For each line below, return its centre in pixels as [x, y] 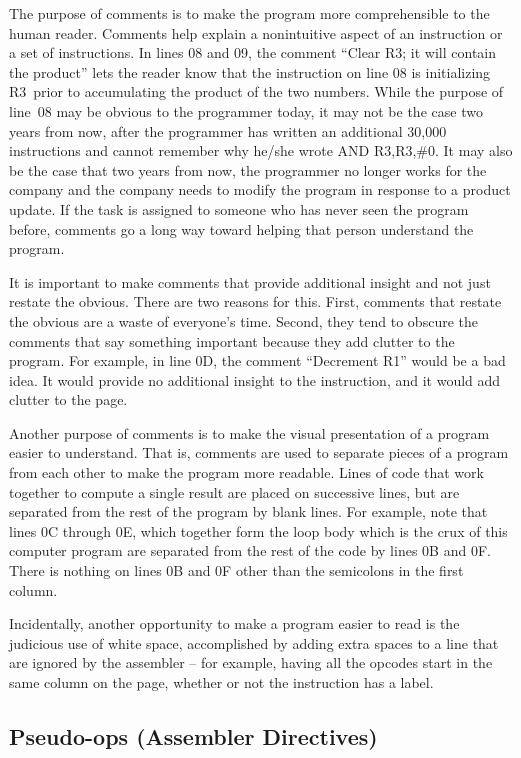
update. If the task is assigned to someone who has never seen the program [239, 208]
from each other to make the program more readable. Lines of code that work [246, 472]
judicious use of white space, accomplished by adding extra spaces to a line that [254, 642]
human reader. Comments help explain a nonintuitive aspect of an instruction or [256, 32]
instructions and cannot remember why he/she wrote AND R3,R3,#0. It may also [261, 150]
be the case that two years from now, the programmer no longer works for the [248, 169]
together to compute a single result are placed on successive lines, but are [234, 491]
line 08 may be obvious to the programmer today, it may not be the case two [246, 110]
